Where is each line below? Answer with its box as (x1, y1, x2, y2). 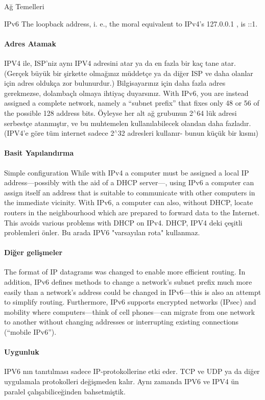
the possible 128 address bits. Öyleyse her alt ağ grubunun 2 (4, 107, 194, 118)
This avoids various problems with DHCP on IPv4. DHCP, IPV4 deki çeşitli (4, 217, 243, 228)
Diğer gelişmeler (4, 247, 63, 258)
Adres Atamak (4, 38, 56, 48)
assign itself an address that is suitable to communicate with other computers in (4, 187, 255, 197)
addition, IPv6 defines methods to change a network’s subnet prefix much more (4, 277, 252, 287)
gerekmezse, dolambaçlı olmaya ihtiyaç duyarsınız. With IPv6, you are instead (4, 87, 249, 98)
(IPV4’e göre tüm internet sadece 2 (4, 128, 114, 138)
